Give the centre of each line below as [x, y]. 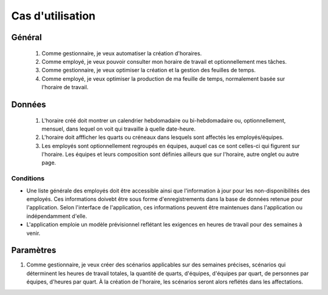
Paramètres [34, 250]
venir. [33, 233]
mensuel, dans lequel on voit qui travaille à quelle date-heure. [119, 129]
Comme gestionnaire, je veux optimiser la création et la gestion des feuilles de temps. [149, 70]
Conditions [28, 178]
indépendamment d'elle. [57, 216]
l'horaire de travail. [65, 87]
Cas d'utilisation [53, 16]
